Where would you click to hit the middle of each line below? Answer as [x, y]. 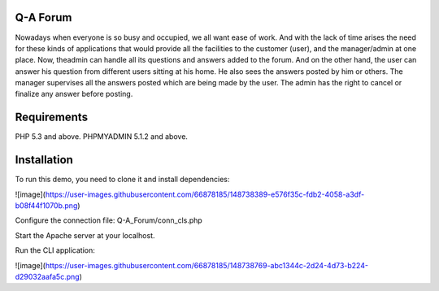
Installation [44, 160]
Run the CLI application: [55, 250]
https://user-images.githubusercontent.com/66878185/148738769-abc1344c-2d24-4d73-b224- [207, 265]
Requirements [52, 117]
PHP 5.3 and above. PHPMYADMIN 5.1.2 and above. [102, 137]
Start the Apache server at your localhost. [85, 235]
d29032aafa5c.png [48, 277]
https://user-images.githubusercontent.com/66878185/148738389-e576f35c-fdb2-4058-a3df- [205, 194]
